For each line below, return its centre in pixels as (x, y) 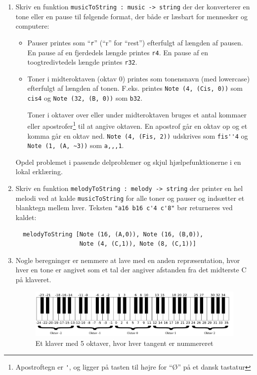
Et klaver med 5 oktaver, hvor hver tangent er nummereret (124, 343)
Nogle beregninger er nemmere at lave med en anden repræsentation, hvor (128, 260)
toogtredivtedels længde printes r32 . (82, 62)
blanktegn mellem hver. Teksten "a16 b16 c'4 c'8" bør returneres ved (124, 207)
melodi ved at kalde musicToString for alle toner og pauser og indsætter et (130, 198)
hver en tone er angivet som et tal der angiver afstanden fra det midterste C (131, 270)
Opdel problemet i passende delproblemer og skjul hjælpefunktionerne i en (128, 162)
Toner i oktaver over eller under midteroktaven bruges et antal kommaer (137, 114)
